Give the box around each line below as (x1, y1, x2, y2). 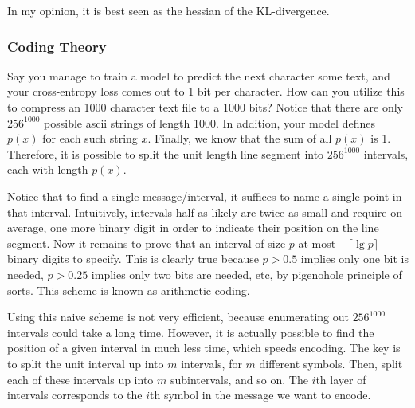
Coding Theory (7, 36, 107, 56)
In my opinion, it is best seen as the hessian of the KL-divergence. (7, 2, 330, 18)
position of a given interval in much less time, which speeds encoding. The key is (7, 339, 401, 356)
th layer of (315, 371, 366, 387)
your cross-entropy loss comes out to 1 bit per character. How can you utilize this (7, 83, 405, 100)
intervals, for (181, 355, 242, 371)
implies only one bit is (300, 250, 409, 267)
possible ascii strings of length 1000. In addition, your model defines (44, 114, 375, 131)
